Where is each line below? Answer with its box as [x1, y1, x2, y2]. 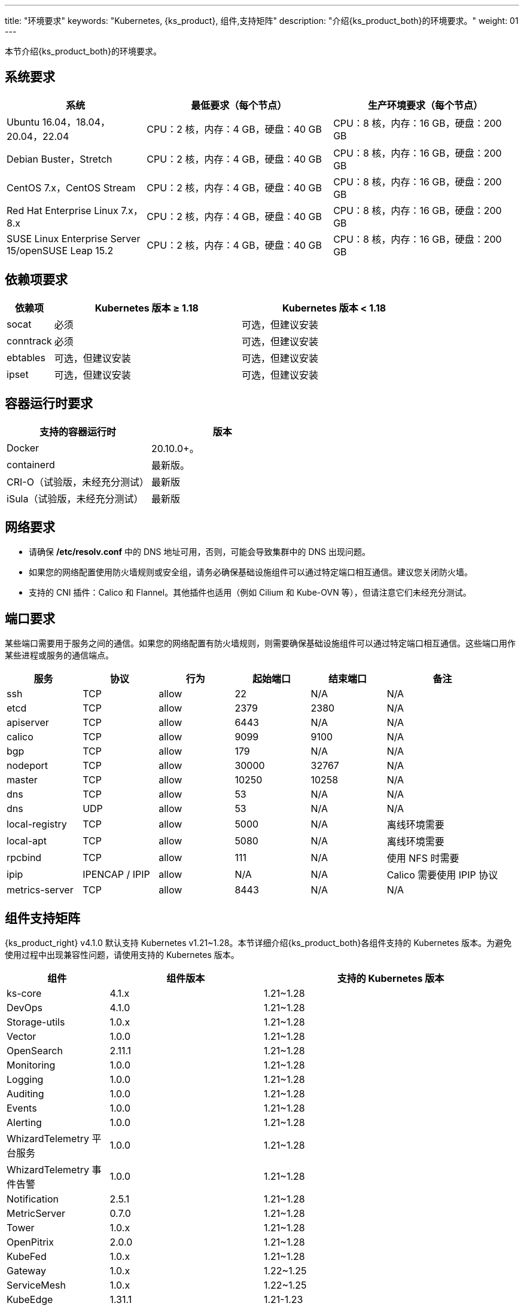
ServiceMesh [7, 1279, 66, 1292]
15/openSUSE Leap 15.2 [7, 244, 114, 257]
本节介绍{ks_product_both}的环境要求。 [5, 46, 162, 56]
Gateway [7, 1265, 46, 1277]
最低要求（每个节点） [191, 99, 287, 111]
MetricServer [7, 1207, 66, 1220]
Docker [7, 441, 39, 454]
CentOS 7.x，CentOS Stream [7, 181, 136, 194]
